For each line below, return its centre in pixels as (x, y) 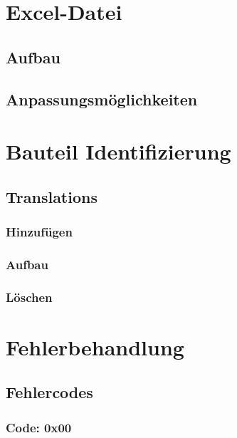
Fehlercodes (49, 392)
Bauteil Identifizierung (118, 151)
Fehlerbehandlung (95, 346)
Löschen (29, 297)
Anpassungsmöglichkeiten (102, 99)
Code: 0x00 (39, 427)
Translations (52, 196)
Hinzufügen (39, 232)
